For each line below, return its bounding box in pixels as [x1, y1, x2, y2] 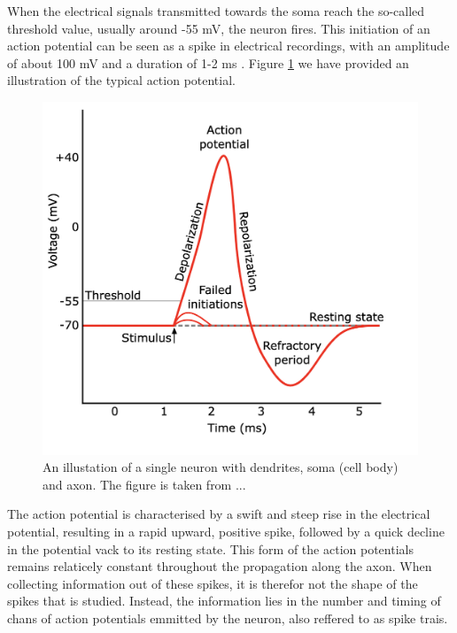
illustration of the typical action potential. [7, 71, 236, 89]
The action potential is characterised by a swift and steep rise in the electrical [7, 505, 430, 523]
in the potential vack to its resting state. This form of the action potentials [7, 539, 414, 558]
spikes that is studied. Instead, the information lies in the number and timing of [7, 591, 441, 610]
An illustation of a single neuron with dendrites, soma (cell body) [43, 458, 399, 476]
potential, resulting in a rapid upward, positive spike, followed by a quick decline [7, 522, 445, 541]
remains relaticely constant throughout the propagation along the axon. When [7, 557, 432, 575]
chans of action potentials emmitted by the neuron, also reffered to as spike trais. [7, 609, 448, 628]
